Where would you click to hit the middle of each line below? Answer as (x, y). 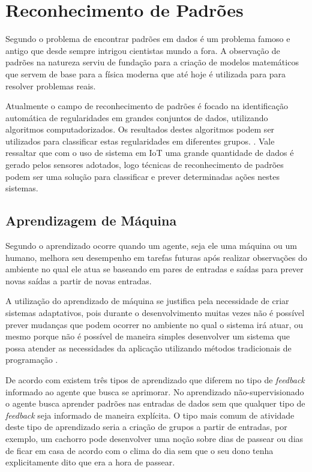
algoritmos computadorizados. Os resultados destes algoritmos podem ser (140, 129)
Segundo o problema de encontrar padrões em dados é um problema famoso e (148, 39)
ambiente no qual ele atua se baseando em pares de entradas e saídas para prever (154, 269)
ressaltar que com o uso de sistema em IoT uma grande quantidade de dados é (150, 153)
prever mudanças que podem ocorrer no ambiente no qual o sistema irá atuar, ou (154, 324)
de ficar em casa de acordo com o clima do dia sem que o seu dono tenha (139, 450)
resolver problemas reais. (51, 85)
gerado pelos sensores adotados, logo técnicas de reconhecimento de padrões (145, 165)
